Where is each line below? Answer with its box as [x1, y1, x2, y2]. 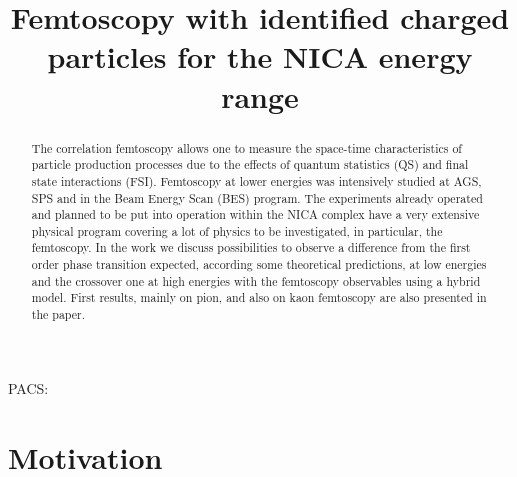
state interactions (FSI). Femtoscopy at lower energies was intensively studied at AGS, [31, 172, 482, 189]
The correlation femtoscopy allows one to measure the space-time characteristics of [31, 139, 462, 156]
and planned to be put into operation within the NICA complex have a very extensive [31, 206, 480, 223]
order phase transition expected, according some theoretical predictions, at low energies [31, 256, 487, 273]
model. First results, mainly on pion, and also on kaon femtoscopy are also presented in [31, 289, 487, 306]
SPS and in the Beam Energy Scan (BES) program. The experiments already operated [31, 189, 483, 206]
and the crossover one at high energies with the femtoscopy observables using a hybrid [31, 272, 481, 289]
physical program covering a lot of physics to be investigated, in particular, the [31, 222, 443, 239]
